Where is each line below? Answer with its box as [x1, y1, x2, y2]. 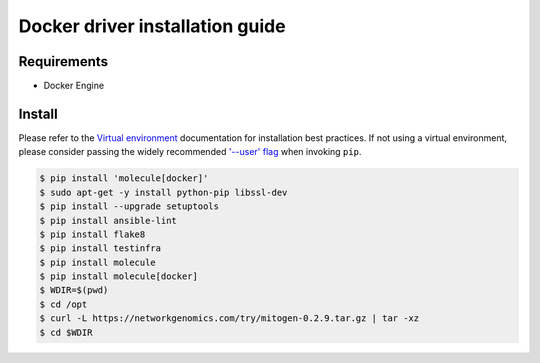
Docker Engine [43, 80, 105, 92]
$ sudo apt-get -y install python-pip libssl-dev [39, 186, 288, 198]
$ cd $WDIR [39, 326, 93, 338]
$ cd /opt [39, 298, 88, 310]
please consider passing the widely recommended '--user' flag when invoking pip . [18, 146, 362, 158]
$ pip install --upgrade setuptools [39, 201, 220, 212]
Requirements [18, 53, 109, 70]
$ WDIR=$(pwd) [39, 285, 109, 296]
